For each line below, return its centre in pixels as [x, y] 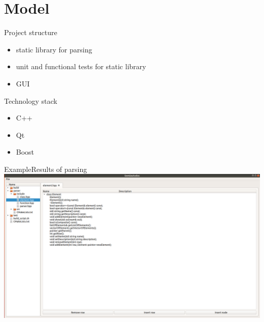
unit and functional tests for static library [81, 66]
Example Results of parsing [46, 169]
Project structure [31, 32]
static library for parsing [54, 49]
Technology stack [31, 100]
